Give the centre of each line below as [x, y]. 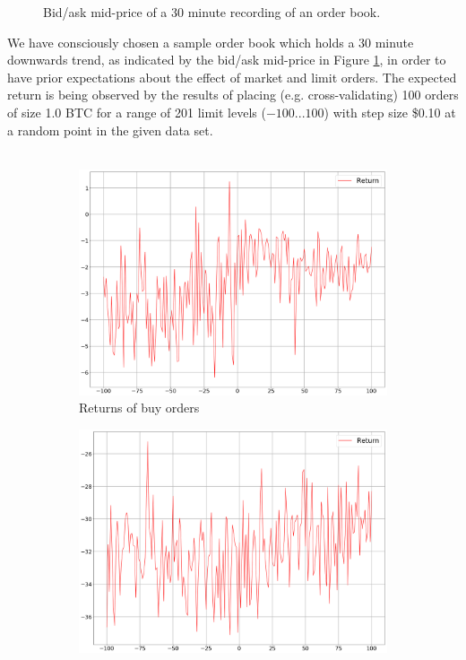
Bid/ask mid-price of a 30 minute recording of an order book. [212, 12]
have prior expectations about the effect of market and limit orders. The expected [232, 77]
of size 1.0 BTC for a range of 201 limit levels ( [137, 112]
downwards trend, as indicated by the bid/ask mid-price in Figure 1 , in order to [227, 60]
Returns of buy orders [139, 408]
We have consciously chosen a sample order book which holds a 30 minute [211, 42]
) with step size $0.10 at [390, 112]
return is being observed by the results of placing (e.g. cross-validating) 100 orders [233, 95]
